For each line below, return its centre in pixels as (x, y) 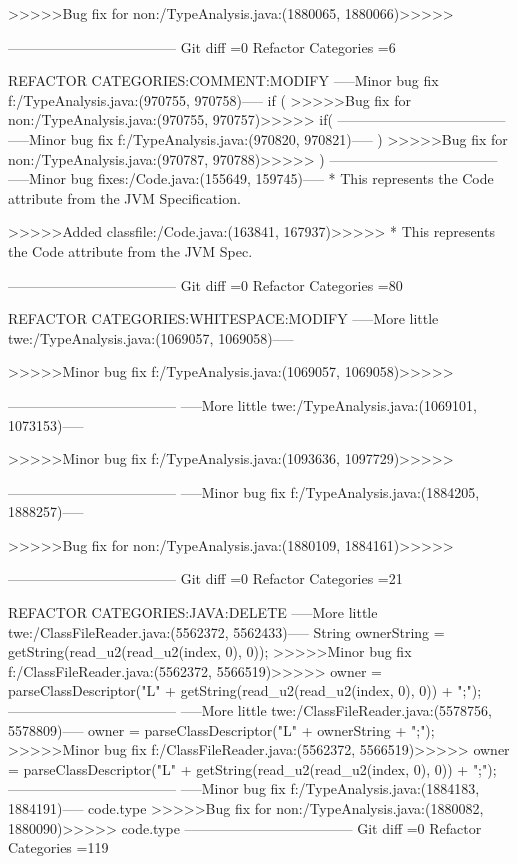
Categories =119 (58, 847)
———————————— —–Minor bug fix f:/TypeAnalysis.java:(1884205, (244, 491)
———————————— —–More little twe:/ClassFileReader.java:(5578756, (250, 710)
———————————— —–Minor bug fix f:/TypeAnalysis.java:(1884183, (244, 788)
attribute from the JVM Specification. (124, 197)
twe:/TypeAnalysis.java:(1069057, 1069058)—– (151, 337)
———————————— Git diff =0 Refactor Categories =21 (205, 578)
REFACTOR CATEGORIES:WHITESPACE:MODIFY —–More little (223, 318)
